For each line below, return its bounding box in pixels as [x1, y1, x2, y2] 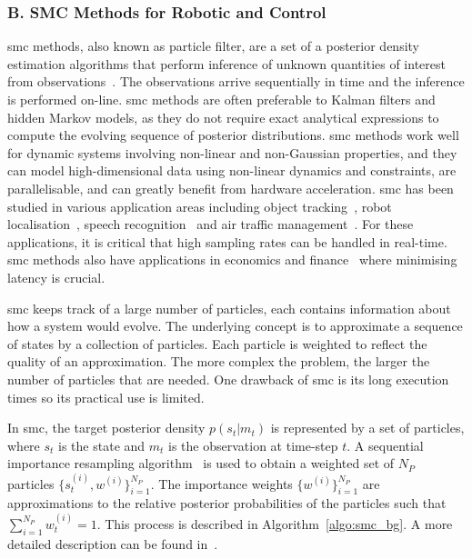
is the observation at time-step [168, 435, 338, 454]
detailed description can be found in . [7, 534, 218, 553]
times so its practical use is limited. [7, 387, 205, 406]
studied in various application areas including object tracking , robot [7, 196, 392, 215]
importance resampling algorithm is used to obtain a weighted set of [7, 454, 395, 473]
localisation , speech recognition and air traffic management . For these [7, 215, 414, 234]
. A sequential [346, 435, 424, 454]
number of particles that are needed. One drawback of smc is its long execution [7, 369, 449, 388]
